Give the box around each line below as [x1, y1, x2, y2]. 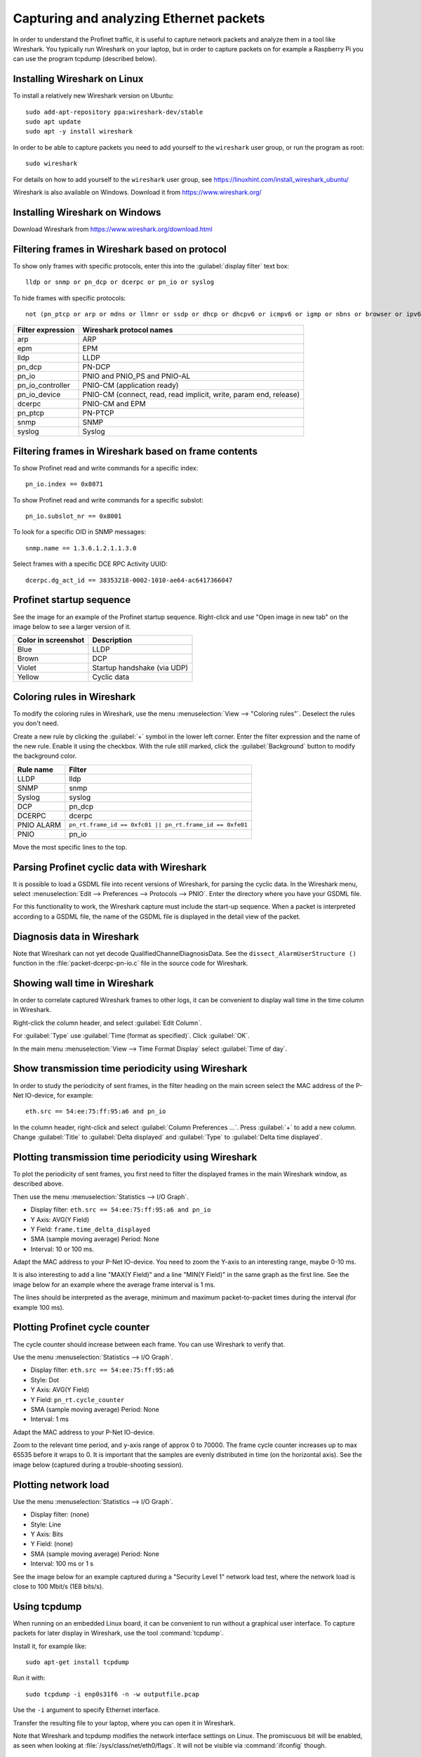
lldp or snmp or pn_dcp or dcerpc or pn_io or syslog [25, 278, 214, 286]
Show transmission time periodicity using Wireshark [13, 1063, 248, 1075]
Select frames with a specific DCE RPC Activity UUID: [13, 559, 168, 569]
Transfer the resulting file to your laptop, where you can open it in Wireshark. [13, 1718, 236, 1727]
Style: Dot [30, 1375, 60, 1384]
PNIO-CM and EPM [82, 399, 147, 409]
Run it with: [13, 1673, 46, 1683]
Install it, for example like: [13, 1642, 87, 1650]
